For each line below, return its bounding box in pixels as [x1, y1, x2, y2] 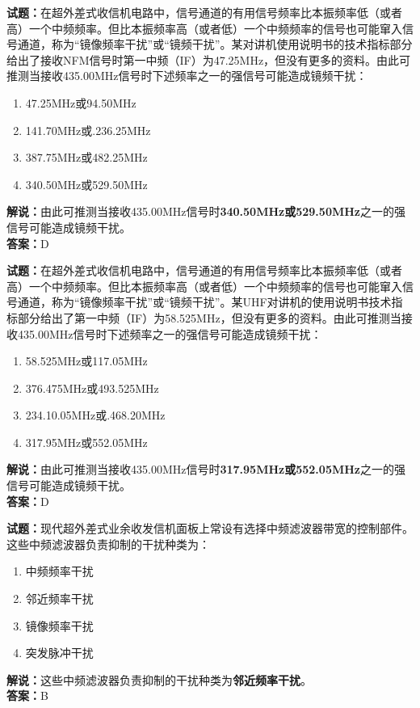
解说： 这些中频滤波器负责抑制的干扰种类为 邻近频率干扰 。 [6, 671, 312, 688]
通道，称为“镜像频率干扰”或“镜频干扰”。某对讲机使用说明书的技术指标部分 [17, 36, 413, 53]
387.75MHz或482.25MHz [25, 149, 148, 166]
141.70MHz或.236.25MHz [25, 121, 151, 138]
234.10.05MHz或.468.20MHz [25, 407, 166, 424]
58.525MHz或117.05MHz [25, 352, 148, 369]
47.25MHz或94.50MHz [25, 94, 136, 111]
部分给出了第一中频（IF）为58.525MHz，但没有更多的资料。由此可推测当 [17, 309, 401, 326]
